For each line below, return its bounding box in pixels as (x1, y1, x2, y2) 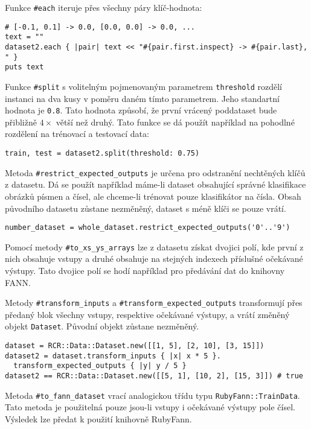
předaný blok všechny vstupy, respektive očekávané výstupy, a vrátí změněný (5, 308, 290, 320)
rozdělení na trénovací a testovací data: (5, 127, 149, 140)
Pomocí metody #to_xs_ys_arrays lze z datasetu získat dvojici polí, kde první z (5, 240, 304, 253)
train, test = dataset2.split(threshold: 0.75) (5, 149, 200, 158)
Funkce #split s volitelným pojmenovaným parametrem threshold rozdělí (5, 80, 282, 92)
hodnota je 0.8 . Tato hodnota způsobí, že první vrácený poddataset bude (5, 104, 277, 116)
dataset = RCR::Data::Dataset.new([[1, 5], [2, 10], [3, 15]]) (5, 342, 265, 351)
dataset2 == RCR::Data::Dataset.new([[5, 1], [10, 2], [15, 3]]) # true (5, 372, 303, 381)
